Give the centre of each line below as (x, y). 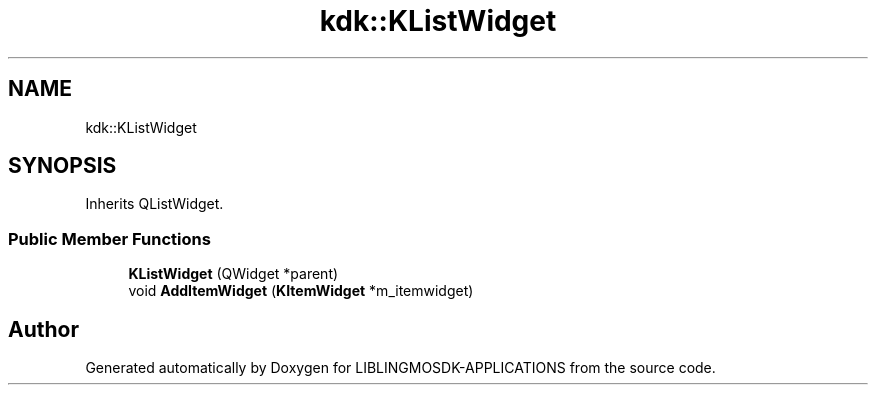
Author (43, 329)
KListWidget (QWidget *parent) (233, 274)
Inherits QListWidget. (154, 204)
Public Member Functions (109, 238)
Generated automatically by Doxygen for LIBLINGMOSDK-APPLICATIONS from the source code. (400, 368)
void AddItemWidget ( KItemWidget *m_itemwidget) (301, 291)
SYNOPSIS (62, 166)
